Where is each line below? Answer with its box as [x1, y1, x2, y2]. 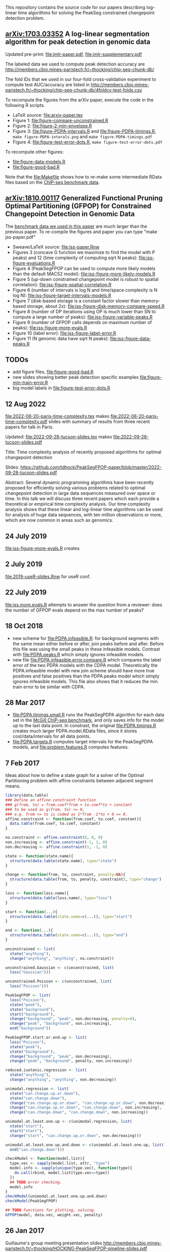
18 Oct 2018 [5, 622, 44, 630]
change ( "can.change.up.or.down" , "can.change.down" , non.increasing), [10, 1105, 162, 1110]
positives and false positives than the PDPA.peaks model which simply [12, 673, 160, 679]
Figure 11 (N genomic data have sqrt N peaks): [12, 335, 109, 341]
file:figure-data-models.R [12, 158, 66, 164]
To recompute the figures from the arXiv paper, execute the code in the [5, 96, 154, 103]
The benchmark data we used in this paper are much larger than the [5, 223, 148, 229]
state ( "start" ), [10, 1124, 44, 1129]
